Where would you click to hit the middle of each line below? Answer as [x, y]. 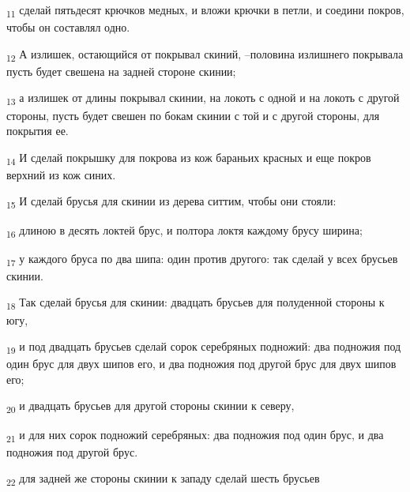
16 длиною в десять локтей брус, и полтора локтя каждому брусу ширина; [184, 231]
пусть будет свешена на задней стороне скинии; [121, 71]
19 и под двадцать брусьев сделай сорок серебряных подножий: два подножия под [204, 347]
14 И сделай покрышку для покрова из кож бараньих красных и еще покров [189, 158]
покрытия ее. [38, 131]
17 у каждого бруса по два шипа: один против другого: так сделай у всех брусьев [202, 259]
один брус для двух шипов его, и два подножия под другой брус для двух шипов [201, 364]
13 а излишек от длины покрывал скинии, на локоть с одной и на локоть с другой [203, 99]
